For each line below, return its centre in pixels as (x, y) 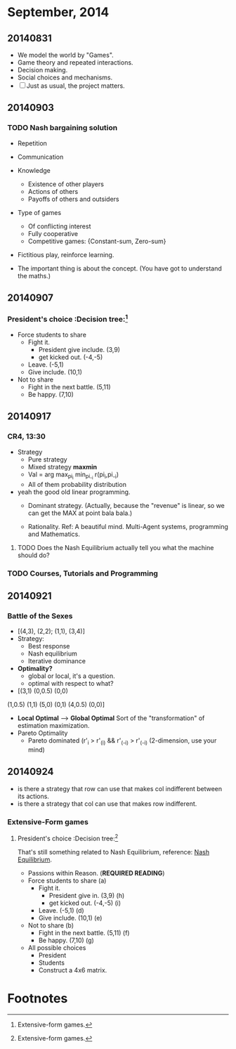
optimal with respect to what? (71, 684)
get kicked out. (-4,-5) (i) (85, 903)
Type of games (39, 212)
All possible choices (57, 947)
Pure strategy (48, 459)
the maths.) (34, 275)
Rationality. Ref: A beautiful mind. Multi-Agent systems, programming (128, 526)
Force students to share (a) (67, 880)
